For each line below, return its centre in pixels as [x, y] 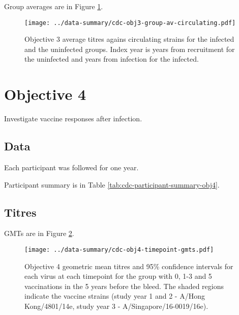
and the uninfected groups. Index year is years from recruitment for [130, 49]
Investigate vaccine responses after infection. [73, 119]
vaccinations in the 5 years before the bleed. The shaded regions [124, 286]
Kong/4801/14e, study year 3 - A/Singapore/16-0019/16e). [116, 306]
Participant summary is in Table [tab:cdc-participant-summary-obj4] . [112, 184]
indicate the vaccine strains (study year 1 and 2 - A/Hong [115, 296]
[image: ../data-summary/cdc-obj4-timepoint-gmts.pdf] [119, 250]
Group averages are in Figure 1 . [54, 6]
